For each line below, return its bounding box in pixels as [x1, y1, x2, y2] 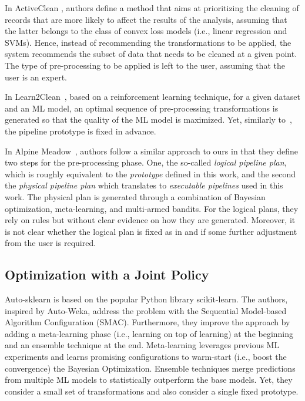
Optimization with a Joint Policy [5, 265, 209, 284]
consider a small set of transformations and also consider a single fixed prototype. [5, 385, 299, 397]
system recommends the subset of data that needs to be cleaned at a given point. [5, 48, 297, 60]
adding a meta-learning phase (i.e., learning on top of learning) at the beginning [5, 327, 294, 339]
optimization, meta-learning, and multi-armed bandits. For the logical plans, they [5, 202, 299, 214]
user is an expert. [5, 70, 68, 83]
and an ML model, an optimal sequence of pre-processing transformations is [5, 102, 279, 114]
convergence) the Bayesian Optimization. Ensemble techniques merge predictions [5, 362, 296, 374]
